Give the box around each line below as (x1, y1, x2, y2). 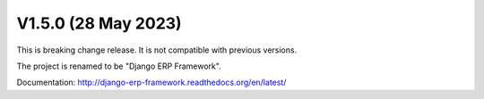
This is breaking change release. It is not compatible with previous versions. (16, 45, 298, 55)
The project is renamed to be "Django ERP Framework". (16, 61, 221, 71)
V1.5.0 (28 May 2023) (16, 13, 183, 33)
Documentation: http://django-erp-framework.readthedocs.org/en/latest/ (16, 77, 287, 88)
